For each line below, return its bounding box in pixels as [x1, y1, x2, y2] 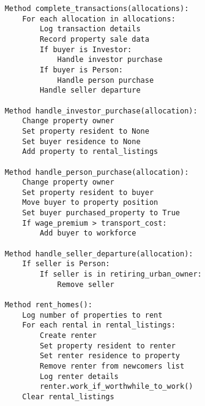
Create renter [39, 331, 97, 340]
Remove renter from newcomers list [39, 361, 185, 370]
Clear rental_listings [22, 392, 114, 401]
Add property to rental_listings [22, 147, 158, 156]
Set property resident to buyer [22, 188, 154, 197]
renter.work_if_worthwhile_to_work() [39, 382, 193, 391]
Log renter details [39, 372, 119, 381]
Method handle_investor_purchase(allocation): [4, 106, 198, 115]
